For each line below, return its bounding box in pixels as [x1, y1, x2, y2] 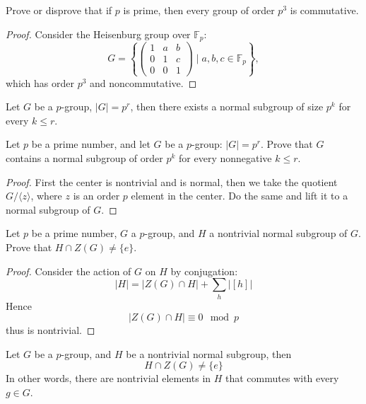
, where [30, 188, 62, 203]
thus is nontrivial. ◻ [6, 323, 95, 337]
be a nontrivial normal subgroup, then [126, 346, 292, 361]
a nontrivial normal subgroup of [209, 226, 348, 241]
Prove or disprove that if [6, 3, 112, 17]
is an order [73, 188, 120, 203]
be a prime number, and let [31, 137, 150, 151]
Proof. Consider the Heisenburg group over [6, 26, 191, 41]
